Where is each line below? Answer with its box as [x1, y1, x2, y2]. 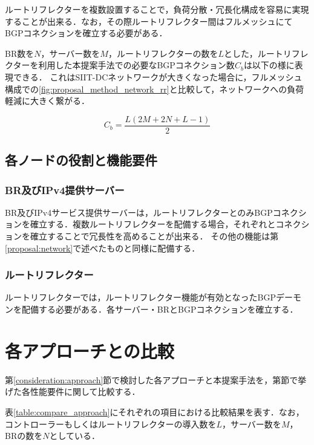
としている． [49, 429, 100, 442]
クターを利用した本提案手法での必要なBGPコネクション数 [5, 59, 235, 71]
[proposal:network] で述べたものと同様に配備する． [5, 241, 200, 254]
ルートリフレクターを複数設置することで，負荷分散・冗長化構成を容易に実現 [5, 3, 309, 15]
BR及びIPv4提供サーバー [5, 182, 125, 197]
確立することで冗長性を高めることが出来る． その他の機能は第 [30, 230, 279, 242]
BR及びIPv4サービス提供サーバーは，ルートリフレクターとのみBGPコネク [5, 206, 298, 218]
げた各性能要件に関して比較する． [5, 385, 140, 398]
